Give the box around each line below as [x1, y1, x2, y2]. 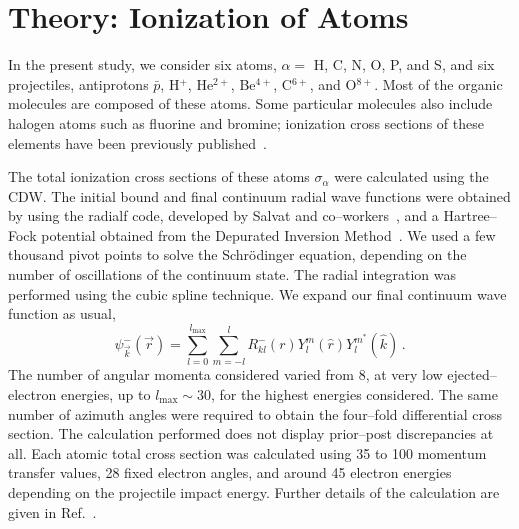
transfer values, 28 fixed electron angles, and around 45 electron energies [8, 462, 452, 483]
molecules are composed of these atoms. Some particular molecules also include [8, 93, 493, 114]
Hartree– [443, 205, 497, 226]
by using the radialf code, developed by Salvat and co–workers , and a [8, 205, 439, 226]
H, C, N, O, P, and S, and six [313, 54, 495, 75]
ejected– [447, 364, 497, 385]
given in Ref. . [8, 501, 97, 522]
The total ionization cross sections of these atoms [8, 166, 310, 187]
